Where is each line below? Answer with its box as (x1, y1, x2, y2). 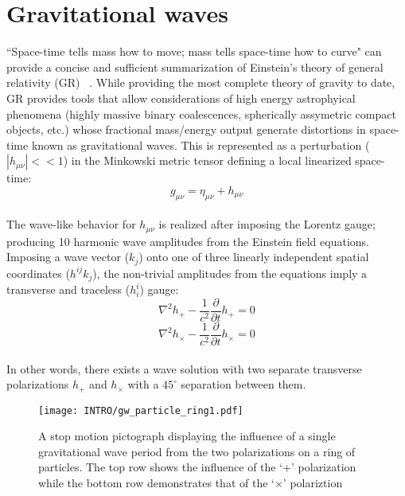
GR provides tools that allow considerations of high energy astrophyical (6, 89, 356, 106)
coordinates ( (6, 264, 70, 281)
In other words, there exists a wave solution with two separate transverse (6, 360, 362, 377)
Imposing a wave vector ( (6, 248, 130, 265)
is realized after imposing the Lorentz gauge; (158, 216, 376, 232)
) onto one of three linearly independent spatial (138, 248, 369, 265)
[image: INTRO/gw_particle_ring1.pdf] (38, 404, 243, 416)
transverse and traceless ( (6, 281, 130, 298)
